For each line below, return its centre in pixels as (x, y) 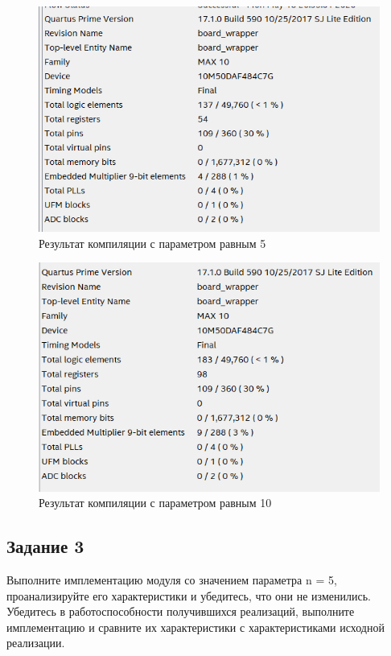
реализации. (36, 643)
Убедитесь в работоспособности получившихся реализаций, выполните (181, 611)
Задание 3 (45, 546)
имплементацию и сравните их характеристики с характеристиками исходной (195, 627)
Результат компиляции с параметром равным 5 (152, 243)
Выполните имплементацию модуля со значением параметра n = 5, (172, 579)
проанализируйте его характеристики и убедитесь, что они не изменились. (189, 595)
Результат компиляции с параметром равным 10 (155, 503)
